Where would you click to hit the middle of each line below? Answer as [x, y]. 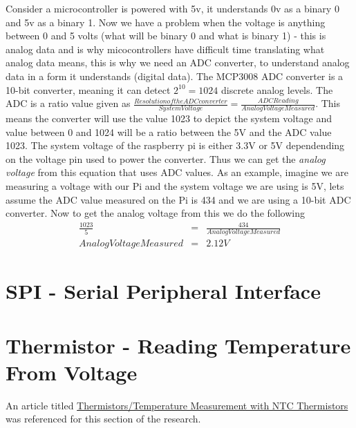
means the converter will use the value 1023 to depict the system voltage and [169, 118]
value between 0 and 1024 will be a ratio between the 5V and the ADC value [169, 132]
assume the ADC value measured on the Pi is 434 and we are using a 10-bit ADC [178, 199]
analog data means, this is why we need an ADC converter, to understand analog [178, 62]
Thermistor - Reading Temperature [178, 345]
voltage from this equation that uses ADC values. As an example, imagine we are [177, 172]
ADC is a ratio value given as [68, 103]
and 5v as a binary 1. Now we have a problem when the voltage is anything [166, 22]
